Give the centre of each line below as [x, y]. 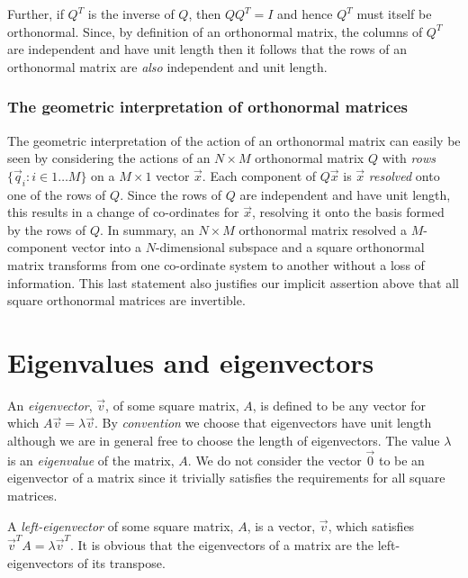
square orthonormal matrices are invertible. [126, 300]
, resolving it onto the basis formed [348, 212]
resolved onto [404, 175]
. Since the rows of [171, 194]
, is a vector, [281, 525]
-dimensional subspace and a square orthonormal [290, 247]
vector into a [106, 247]
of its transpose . [121, 562]
